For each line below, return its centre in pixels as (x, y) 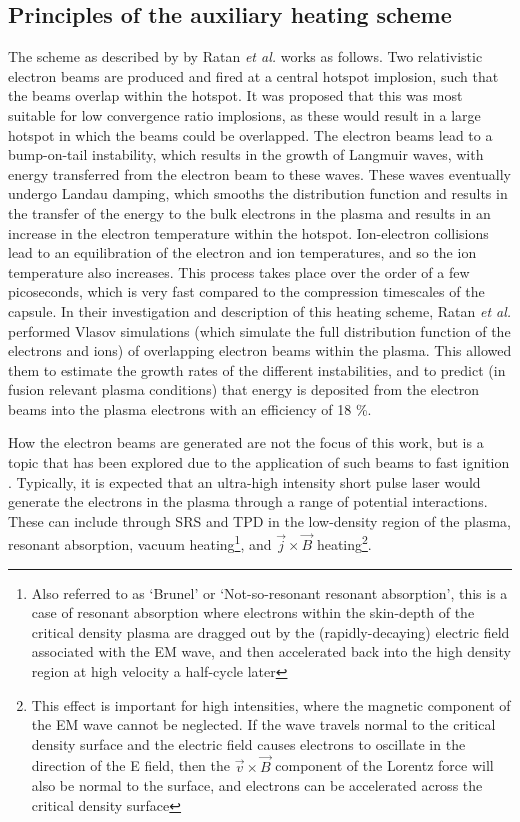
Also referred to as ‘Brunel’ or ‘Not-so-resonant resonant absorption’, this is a (269, 592)
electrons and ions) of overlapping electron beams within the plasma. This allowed (260, 350)
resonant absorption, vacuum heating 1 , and (140, 543)
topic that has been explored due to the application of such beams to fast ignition (259, 462)
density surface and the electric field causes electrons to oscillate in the (248, 743)
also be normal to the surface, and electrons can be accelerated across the (257, 785)
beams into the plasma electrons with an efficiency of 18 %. (190, 408)
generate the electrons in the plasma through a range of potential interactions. (248, 501)
